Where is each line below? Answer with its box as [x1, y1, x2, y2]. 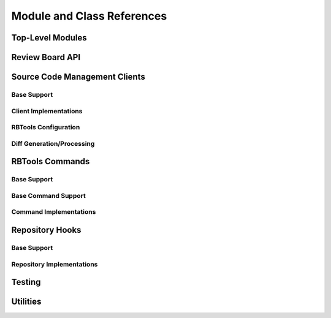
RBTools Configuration [11, 123, 80, 132]
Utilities [11, 297, 42, 307]
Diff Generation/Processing [11, 139, 95, 148]
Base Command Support [11, 191, 86, 200]
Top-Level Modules [11, 32, 87, 43]
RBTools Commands [11, 156, 90, 167]
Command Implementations [11, 208, 96, 216]
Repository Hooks [11, 224, 82, 235]
